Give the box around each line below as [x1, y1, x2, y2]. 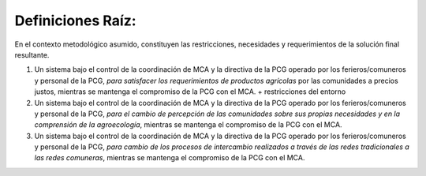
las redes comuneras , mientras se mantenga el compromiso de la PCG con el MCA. [34, 153, 305, 163]
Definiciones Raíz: [14, 12, 137, 29]
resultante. [14, 50, 50, 59]
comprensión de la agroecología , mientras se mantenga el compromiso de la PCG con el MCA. [34, 120, 342, 129]
